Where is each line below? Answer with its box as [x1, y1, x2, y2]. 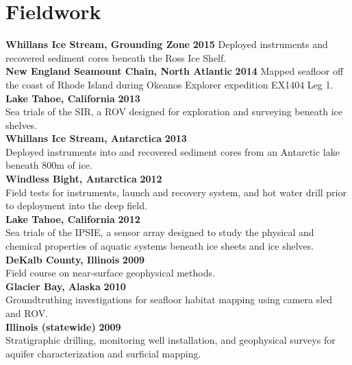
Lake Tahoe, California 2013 [5, 91, 140, 105]
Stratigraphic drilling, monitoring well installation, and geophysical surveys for [5, 333, 336, 347]
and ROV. [5, 306, 49, 320]
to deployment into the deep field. [5, 198, 147, 213]
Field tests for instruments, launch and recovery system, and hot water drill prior [5, 185, 347, 199]
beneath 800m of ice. [5, 158, 92, 172]
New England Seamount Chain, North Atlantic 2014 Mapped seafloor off [5, 64, 344, 78]
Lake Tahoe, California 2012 [5, 211, 140, 226]
